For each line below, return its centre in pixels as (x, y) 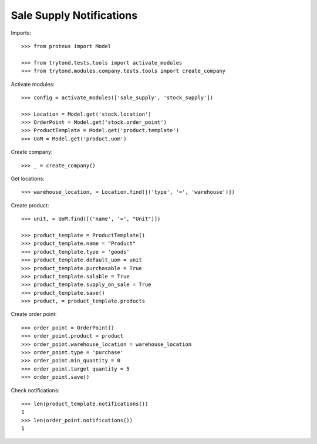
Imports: (21, 33)
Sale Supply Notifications (74, 15)
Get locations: (28, 179)
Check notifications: (35, 390)
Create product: (30, 205)
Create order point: (34, 314)
